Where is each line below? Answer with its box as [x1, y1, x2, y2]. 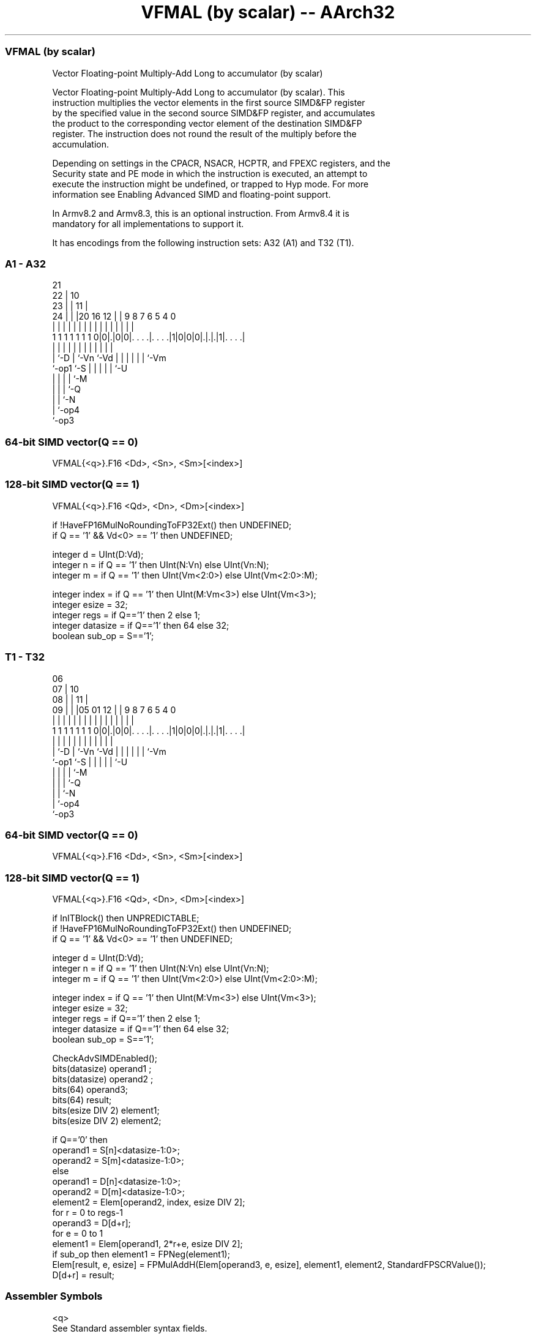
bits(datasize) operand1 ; [52, 1063, 152, 1074]
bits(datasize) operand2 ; [52, 1074, 154, 1084]
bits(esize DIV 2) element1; [52, 1105, 160, 1115]
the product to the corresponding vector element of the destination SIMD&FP [52, 118, 362, 129]
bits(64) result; [52, 1095, 112, 1105]
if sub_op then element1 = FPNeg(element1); [52, 1249, 230, 1259]
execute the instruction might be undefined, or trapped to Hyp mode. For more [52, 178, 369, 189]
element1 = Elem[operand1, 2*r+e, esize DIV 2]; [52, 1238, 243, 1249]
